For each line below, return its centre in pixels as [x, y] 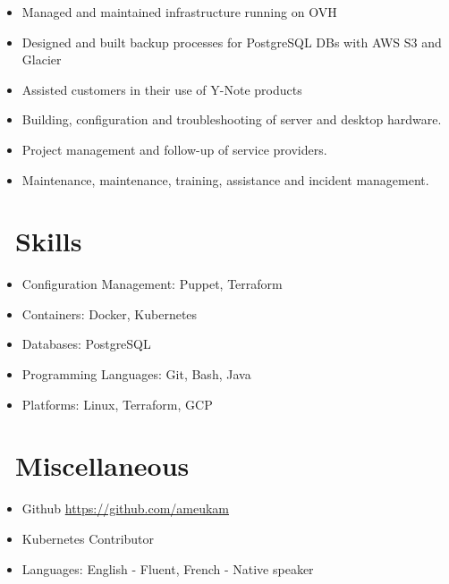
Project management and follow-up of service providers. [174, 149]
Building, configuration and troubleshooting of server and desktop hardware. [232, 119]
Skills [49, 241]
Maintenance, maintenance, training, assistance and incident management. [225, 179]
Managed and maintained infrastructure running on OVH [179, 12]
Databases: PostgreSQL [86, 344]
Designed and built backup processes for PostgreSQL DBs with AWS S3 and [232, 42]
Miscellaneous [102, 466]
